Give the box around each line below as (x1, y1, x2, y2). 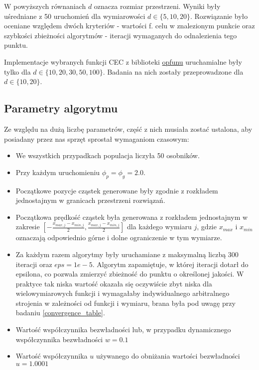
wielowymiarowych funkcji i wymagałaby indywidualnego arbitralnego (15, 288, 230, 298)
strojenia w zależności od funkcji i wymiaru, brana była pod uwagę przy (15, 297, 236, 308)
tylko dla (4, 66, 31, 77)
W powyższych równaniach (4, 1, 86, 11)
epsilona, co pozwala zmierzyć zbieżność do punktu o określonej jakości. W (15, 269, 244, 279)
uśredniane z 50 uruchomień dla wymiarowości (4, 10, 145, 21)
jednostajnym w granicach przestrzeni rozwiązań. (15, 195, 165, 205)
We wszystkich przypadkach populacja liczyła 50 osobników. (15, 150, 200, 161)
